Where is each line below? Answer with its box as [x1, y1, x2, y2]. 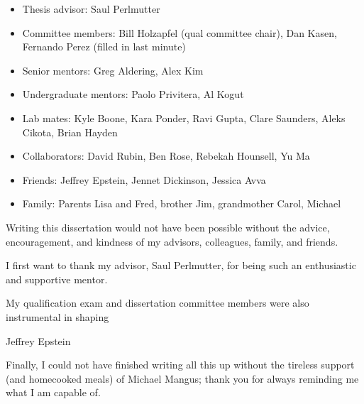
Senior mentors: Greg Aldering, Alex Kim [22, 62, 204, 77]
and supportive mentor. [6, 271, 108, 286]
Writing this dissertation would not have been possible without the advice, [6, 219, 330, 234]
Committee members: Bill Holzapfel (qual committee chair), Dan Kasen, [22, 25, 337, 40]
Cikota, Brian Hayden [22, 124, 118, 139]
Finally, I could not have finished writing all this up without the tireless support [6, 357, 355, 372]
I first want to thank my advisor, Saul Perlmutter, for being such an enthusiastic [6, 258, 356, 273]
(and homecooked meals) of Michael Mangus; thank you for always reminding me [6, 371, 359, 386]
